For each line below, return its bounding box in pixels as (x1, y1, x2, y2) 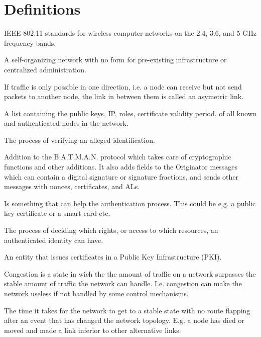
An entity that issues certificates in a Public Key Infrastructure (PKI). (4, 251, 222, 262)
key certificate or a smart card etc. (4, 208, 110, 218)
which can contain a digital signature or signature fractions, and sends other (4, 171, 238, 182)
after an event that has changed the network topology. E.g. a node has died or (4, 315, 244, 325)
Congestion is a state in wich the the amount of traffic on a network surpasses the (4, 268, 256, 279)
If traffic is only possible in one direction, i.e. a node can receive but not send (4, 81, 242, 92)
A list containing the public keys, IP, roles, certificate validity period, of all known (4, 108, 257, 118)
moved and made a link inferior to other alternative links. (4, 324, 181, 335)
